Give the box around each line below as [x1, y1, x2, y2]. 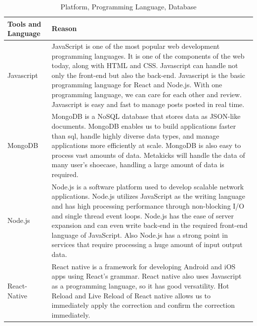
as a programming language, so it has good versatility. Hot [51, 281, 229, 291]
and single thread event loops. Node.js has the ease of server [51, 210, 234, 220]
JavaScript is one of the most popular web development [51, 41, 220, 51]
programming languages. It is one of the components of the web [51, 50, 245, 61]
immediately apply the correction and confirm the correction [51, 300, 235, 310]
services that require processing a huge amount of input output [51, 239, 243, 250]
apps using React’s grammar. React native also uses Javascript [51, 271, 242, 281]
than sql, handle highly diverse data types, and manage [51, 130, 219, 141]
